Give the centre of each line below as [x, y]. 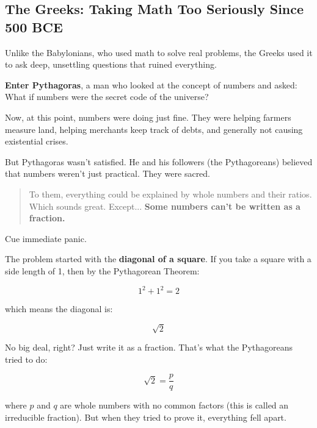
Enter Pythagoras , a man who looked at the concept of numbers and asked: [151, 84]
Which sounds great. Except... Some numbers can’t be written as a [165, 206]
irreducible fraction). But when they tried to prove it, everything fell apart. [146, 417]
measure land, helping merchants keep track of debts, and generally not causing [154, 129]
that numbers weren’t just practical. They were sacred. [108, 173]
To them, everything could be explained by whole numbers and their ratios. [170, 194]
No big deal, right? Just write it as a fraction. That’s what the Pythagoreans [149, 347]
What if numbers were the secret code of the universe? [107, 97]
